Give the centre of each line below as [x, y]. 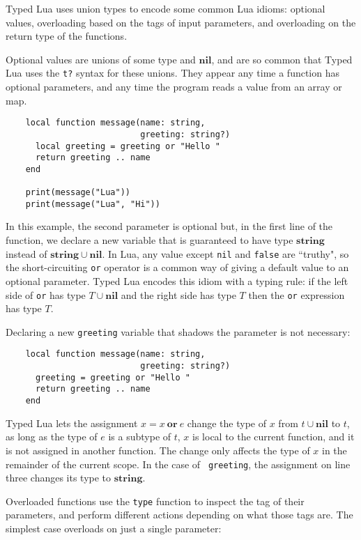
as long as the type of [52, 437]
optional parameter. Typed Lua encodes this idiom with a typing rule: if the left [177, 280]
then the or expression [297, 294]
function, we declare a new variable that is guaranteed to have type [149, 240]
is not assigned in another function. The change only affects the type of [158, 450]
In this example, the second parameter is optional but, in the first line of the [169, 226]
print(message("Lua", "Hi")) [93, 204]
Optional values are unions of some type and [101, 59]
